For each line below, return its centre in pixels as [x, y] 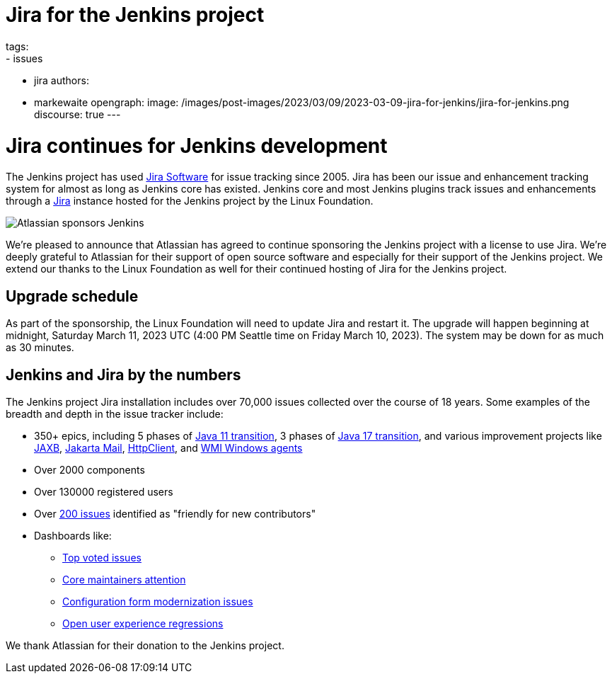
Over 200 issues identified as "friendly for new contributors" [175, 513]
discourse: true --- [77, 114]
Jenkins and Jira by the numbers [123, 375]
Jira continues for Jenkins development [197, 145]
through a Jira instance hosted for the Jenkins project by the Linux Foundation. [190, 201]
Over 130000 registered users [104, 491]
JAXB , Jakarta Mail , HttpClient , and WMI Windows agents [168, 447]
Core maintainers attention [124, 579]
